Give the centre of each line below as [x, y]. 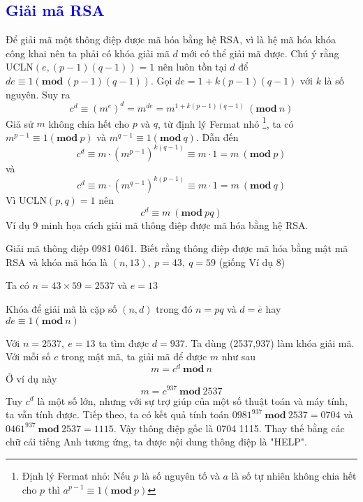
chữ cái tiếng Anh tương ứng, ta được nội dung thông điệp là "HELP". [156, 442]
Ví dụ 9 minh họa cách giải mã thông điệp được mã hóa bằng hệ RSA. [157, 224]
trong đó [174, 309]
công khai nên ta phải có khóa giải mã [88, 53]
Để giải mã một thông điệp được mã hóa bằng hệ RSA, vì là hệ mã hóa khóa [171, 39]
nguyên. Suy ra [38, 94]
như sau [239, 356]
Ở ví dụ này [31, 378]
